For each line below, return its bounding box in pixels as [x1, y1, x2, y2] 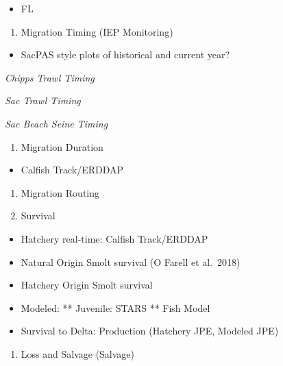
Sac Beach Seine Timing [5, 116, 108, 130]
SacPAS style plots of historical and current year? [21, 47, 230, 62]
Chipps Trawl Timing [5, 70, 95, 84]
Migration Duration [21, 139, 103, 154]
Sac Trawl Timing [5, 93, 81, 108]
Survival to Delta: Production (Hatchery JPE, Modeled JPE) [21, 324, 279, 338]
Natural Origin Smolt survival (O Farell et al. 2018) [21, 254, 241, 269]
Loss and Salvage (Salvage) [21, 346, 135, 361]
